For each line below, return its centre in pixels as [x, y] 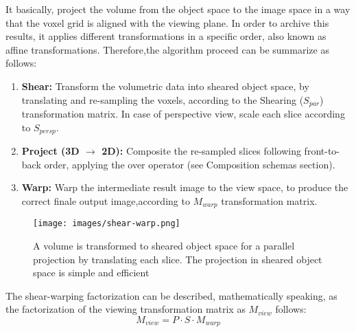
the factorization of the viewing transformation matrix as [126, 309]
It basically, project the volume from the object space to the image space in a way [178, 9]
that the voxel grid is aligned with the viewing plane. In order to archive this [167, 22]
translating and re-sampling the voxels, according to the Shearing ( [163, 99]
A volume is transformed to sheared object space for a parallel [164, 245]
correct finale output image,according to [106, 200]
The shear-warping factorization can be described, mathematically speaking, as [171, 295]
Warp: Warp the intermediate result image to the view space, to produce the [185, 187]
